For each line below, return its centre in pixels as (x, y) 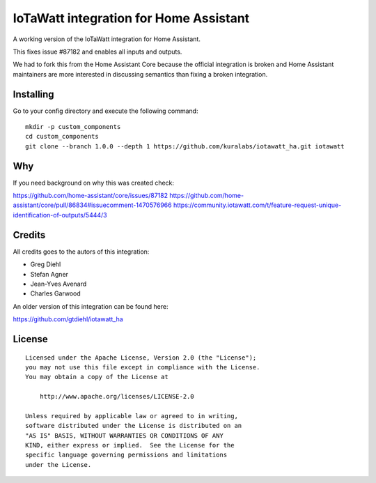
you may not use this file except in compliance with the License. (143, 367)
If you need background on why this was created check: (93, 183)
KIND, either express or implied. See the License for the (130, 445)
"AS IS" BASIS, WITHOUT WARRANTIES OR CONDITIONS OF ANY (125, 435)
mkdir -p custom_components (73, 127)
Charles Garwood (55, 293)
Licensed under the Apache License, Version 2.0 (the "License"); (141, 358)
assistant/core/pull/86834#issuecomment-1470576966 (92, 205)
